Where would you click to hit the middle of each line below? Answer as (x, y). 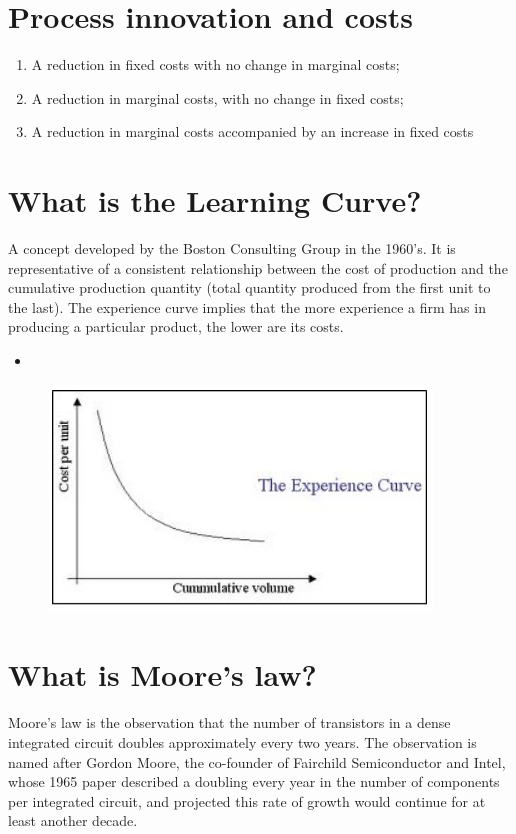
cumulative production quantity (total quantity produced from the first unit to (249, 287)
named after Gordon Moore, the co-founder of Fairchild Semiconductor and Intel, (257, 761)
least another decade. (73, 820)
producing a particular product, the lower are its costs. (176, 326)
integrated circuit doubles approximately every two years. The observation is (242, 741)
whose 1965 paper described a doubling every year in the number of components (254, 781)
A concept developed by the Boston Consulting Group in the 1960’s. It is (232, 248)
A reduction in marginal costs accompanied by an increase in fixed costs (252, 131)
